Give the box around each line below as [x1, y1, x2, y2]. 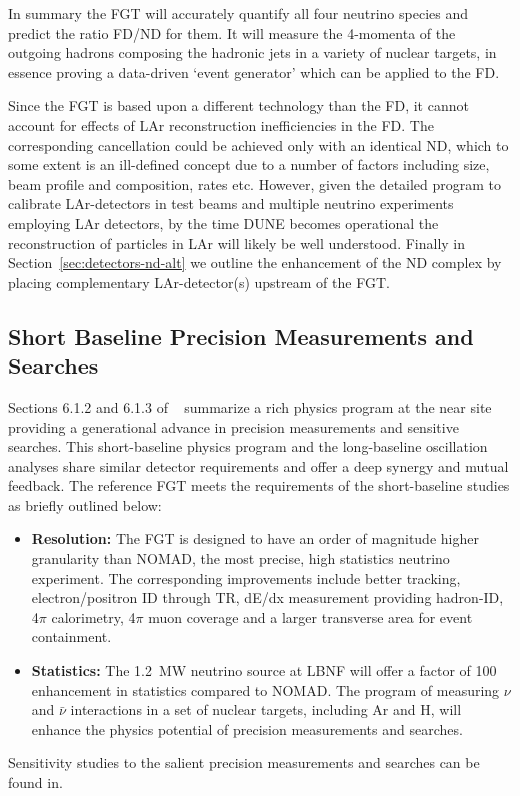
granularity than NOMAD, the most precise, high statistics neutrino [31, 548, 450, 569]
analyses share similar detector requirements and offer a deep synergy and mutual [8, 455, 509, 476]
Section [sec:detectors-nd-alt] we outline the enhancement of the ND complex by [8, 252, 502, 273]
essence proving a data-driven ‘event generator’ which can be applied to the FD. [8, 61, 500, 82]
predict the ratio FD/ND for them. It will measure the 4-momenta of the [8, 22, 456, 43]
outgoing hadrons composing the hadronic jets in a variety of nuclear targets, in [8, 42, 497, 63]
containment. [31, 626, 112, 647]
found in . [8, 772, 63, 792]
